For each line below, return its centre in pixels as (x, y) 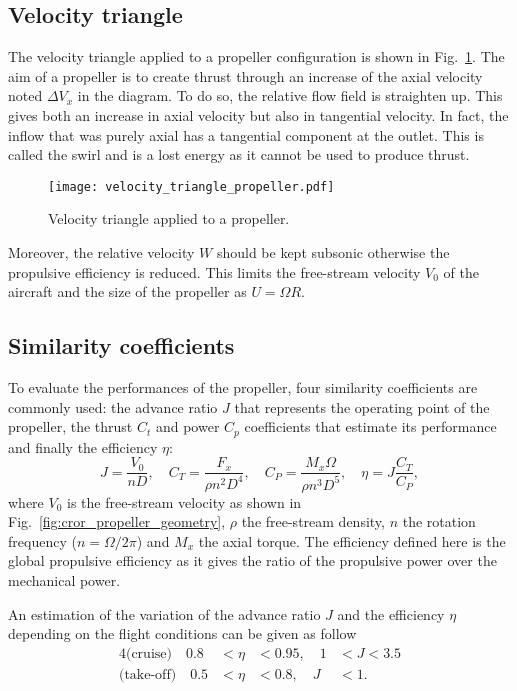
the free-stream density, (313, 521)
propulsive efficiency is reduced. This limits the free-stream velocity (214, 271)
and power (187, 426)
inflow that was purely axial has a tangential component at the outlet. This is (246, 134)
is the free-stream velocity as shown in (184, 501)
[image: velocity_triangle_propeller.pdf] (191, 186)
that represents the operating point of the (362, 406)
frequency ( (42, 540)
